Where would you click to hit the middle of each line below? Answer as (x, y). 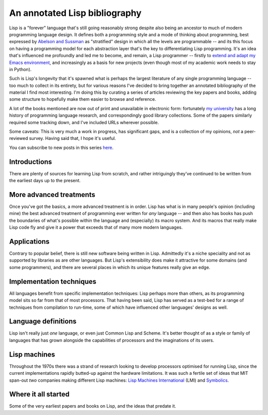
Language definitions (43, 321)
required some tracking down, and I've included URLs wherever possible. (84, 122)
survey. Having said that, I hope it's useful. (72, 138)
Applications (29, 242)
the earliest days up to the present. (45, 181)
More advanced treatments (52, 194)
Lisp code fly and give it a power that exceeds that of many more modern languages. (96, 227)
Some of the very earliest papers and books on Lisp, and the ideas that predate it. (93, 406)
